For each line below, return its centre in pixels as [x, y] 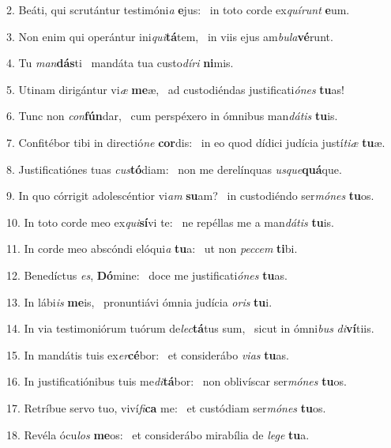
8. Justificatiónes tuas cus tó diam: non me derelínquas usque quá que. [174, 169]
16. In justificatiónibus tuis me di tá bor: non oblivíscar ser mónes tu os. [177, 381]
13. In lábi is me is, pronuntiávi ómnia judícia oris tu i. [139, 301]
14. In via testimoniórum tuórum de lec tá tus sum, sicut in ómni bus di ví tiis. [190, 328]
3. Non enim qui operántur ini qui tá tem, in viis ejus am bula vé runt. [170, 36]
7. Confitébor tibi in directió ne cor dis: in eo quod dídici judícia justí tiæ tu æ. [196, 142]
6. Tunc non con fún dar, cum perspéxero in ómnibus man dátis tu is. [172, 116]
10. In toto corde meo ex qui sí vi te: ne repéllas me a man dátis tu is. [170, 222]
